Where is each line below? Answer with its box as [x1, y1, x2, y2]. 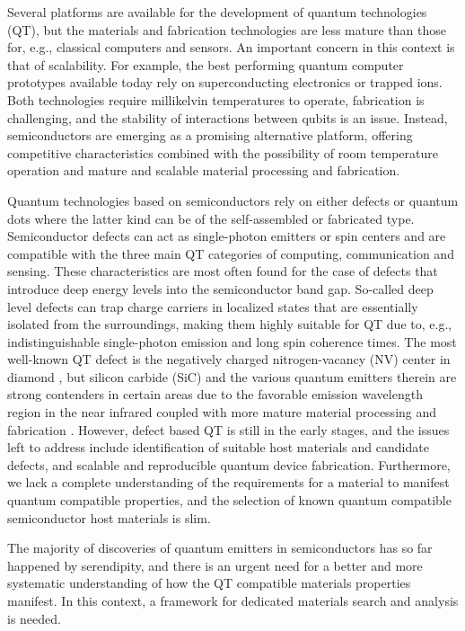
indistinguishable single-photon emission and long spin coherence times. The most [7, 332, 457, 351]
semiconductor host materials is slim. [7, 508, 211, 527]
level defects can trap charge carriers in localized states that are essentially [7, 297, 418, 315]
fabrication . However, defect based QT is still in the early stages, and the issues [7, 420, 450, 439]
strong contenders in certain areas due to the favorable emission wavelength [7, 385, 423, 404]
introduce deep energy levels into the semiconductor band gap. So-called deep [7, 279, 434, 298]
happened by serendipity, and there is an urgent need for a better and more [7, 555, 423, 574]
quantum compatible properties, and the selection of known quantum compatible [7, 491, 452, 510]
